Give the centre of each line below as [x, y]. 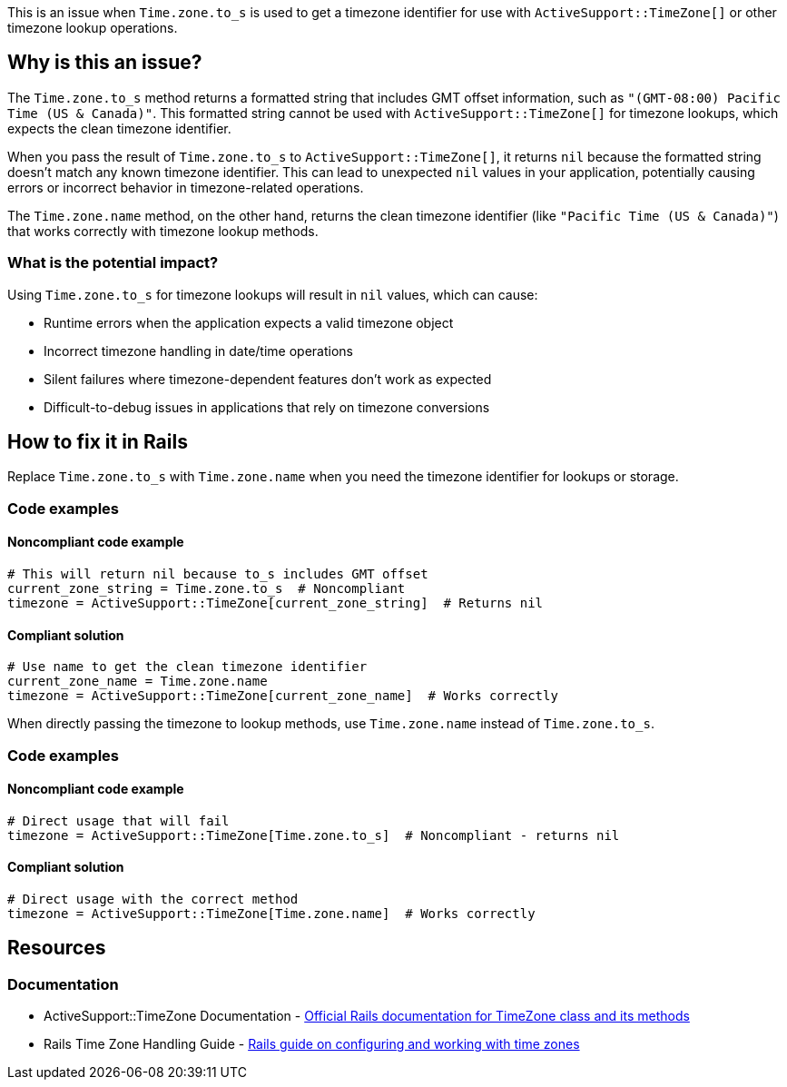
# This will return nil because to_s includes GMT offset [218, 574]
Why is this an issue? [105, 63]
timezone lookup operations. [93, 28]
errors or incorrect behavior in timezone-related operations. [186, 187]
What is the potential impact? [113, 263]
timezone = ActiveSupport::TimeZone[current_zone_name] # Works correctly [283, 696]
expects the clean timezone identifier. [119, 128]
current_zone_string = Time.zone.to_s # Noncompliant [207, 589]
